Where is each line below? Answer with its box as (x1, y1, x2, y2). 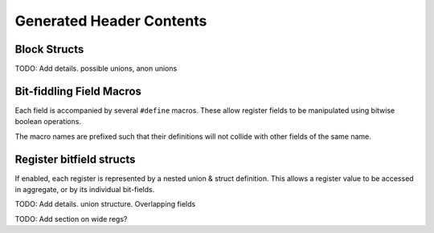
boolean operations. (14, 117, 82, 127)
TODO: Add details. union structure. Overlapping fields (14, 199, 196, 209)
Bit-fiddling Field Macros (14, 84, 142, 98)
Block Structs (14, 42, 84, 56)
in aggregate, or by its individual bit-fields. (14, 185, 155, 195)
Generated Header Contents (14, 12, 207, 30)
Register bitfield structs (14, 152, 136, 166)
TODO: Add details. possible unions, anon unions (14, 64, 178, 74)
